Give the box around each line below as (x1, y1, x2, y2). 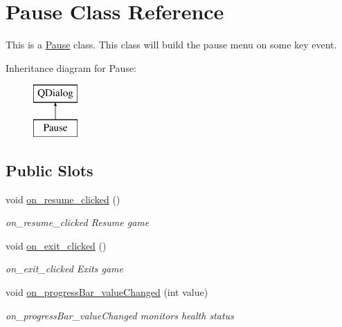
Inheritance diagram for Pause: (6, 60, 137, 75)
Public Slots (6, 159, 93, 180)
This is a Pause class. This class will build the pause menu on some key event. (6, 37, 337, 52)
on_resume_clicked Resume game (6, 215, 150, 230)
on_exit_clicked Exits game (6, 261, 123, 276)
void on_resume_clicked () (6, 191, 120, 206)
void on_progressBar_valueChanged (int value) (6, 285, 208, 299)
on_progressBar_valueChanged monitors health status (6, 308, 234, 322)
